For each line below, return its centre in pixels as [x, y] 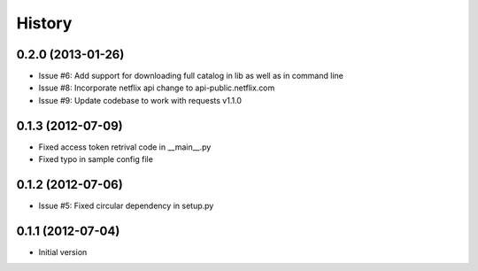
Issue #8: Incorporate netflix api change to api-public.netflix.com [157, 88]
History [44, 23]
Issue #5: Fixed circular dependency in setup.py [126, 206]
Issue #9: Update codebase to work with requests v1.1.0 [140, 100]
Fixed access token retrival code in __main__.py [125, 147]
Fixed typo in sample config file [96, 159]
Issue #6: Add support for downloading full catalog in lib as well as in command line [191, 76]
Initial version [63, 252]
